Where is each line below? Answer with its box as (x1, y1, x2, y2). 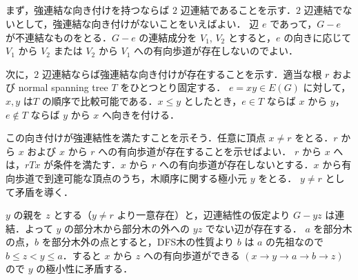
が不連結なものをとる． (6, 30, 112, 44)
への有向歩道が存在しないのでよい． (134, 43, 299, 58)
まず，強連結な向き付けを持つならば (6, 3, 170, 17)
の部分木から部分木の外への (64, 221, 190, 235)
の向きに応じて (284, 30, 352, 44)
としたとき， (183, 93, 242, 108)
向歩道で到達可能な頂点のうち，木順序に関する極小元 (6, 170, 247, 185)
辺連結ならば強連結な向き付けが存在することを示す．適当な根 (41, 66, 322, 81)
